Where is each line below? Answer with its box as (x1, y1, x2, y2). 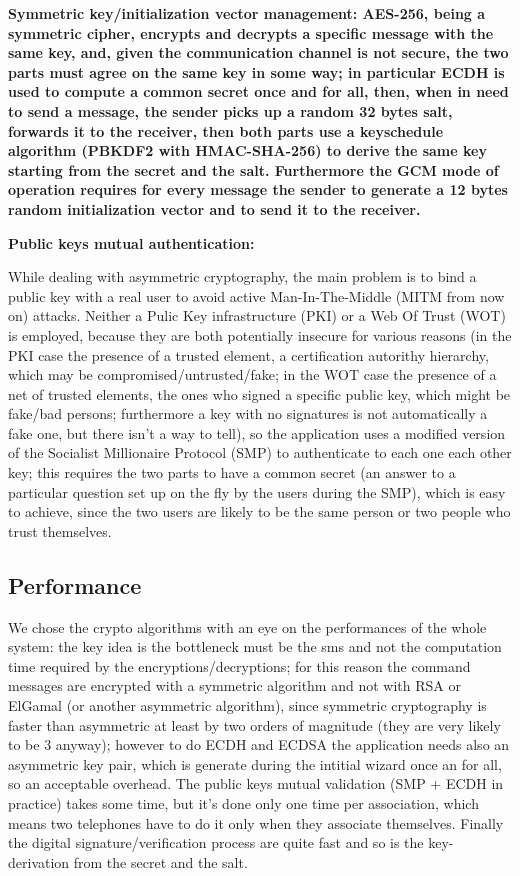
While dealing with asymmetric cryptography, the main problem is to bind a (8, 266, 477, 287)
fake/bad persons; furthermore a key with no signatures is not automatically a (8, 403, 488, 424)
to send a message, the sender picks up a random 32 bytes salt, (8, 100, 453, 121)
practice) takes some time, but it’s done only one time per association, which (8, 792, 479, 813)
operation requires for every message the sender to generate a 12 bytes (8, 179, 508, 200)
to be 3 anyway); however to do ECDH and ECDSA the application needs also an (8, 734, 510, 755)
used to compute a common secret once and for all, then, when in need (8, 81, 509, 102)
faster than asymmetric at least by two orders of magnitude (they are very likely (8, 714, 501, 735)
